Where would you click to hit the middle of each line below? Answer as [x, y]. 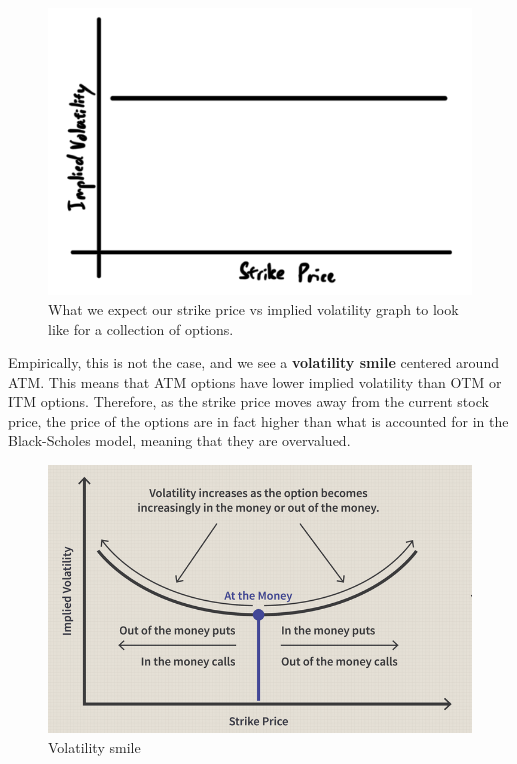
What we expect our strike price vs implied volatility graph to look [253, 308]
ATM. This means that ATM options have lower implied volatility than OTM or [255, 381]
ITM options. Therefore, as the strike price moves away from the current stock [248, 401]
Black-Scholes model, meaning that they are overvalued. [179, 440]
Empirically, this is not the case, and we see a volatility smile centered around [253, 362]
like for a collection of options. [141, 328]
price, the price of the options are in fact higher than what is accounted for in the [258, 420]
